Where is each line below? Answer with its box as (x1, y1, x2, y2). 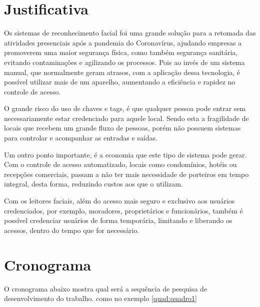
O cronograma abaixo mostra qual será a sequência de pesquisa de (4, 283, 207, 293)
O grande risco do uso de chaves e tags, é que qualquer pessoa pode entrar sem (4, 103, 246, 113)
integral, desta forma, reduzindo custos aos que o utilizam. (4, 178, 183, 189)
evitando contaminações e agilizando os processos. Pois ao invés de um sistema (4, 56, 245, 67)
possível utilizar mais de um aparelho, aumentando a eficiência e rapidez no (4, 76, 235, 87)
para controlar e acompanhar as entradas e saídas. (4, 132, 157, 143)
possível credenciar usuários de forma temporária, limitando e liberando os (4, 215, 232, 225)
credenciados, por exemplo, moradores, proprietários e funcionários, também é (4, 205, 243, 215)
